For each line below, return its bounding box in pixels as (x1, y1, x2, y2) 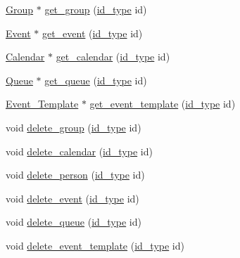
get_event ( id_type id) (42, 25, 143, 40)
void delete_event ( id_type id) (6, 191, 139, 205)
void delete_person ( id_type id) (6, 167, 145, 182)
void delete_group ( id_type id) (6, 120, 141, 134)
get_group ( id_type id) (44, 2, 147, 16)
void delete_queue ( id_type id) (6, 214, 141, 229)
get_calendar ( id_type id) (56, 49, 170, 64)
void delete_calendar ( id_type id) (6, 143, 153, 158)
